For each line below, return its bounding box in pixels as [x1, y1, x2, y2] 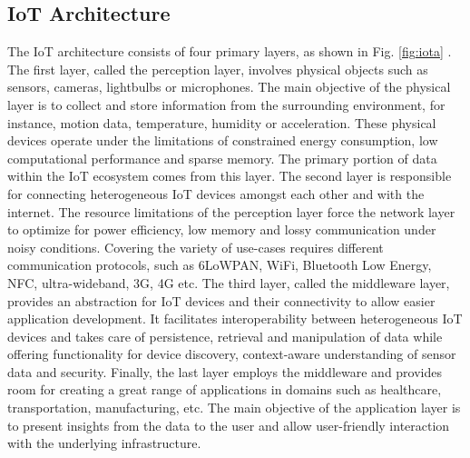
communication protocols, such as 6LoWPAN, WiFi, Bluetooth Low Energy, [7, 255, 432, 274]
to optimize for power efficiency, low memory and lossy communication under [7, 220, 436, 239]
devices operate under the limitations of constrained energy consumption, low [7, 131, 438, 150]
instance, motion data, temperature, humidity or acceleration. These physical [7, 113, 436, 132]
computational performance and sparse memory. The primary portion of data [7, 148, 437, 167]
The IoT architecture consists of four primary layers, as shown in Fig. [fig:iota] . [7, 42, 452, 61]
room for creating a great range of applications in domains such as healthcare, [7, 380, 442, 399]
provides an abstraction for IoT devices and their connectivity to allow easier [7, 291, 436, 310]
